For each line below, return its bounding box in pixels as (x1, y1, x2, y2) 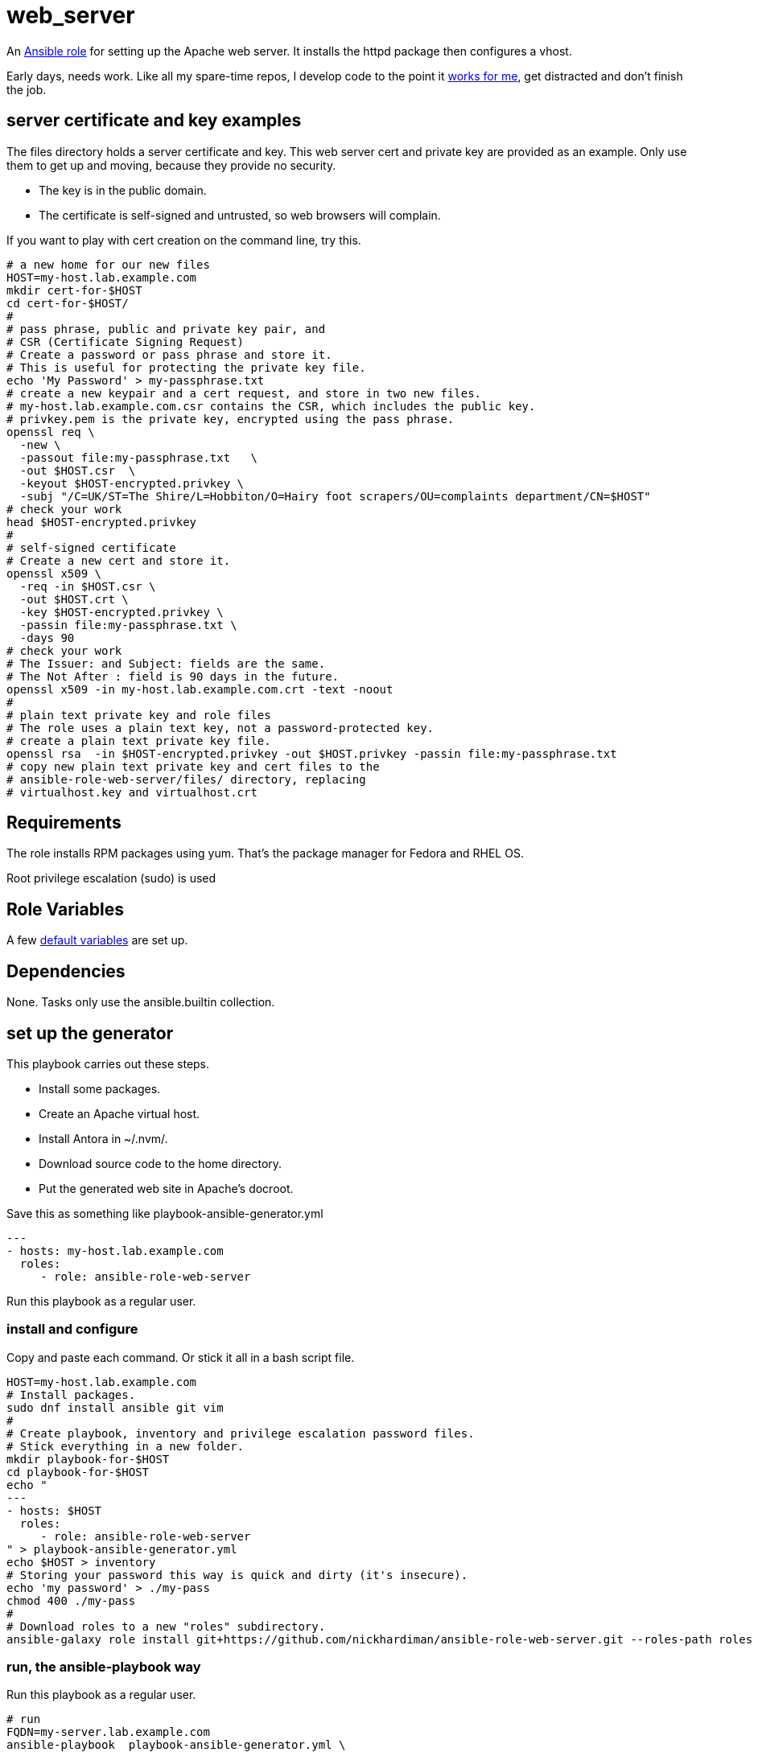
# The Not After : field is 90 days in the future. (6, 669, 340, 683)
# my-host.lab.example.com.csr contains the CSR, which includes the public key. (6, 399, 536, 413)
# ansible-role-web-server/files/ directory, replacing (6, 772, 366, 786)
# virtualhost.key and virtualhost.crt (6, 785, 257, 799)
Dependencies (6, 960, 126, 981)
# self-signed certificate (6, 541, 176, 554)
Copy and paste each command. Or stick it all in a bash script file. (6, 1350, 355, 1364)
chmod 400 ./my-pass (6, 1594, 136, 1607)
